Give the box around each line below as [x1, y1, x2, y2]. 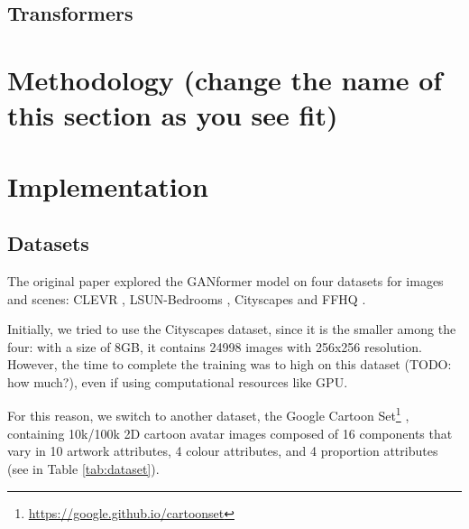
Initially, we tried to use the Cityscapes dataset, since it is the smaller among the [7, 320, 456, 339]
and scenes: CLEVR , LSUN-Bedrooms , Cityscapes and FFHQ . [7, 289, 366, 308]
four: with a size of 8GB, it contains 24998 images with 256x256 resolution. [7, 337, 422, 356]
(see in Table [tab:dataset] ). [7, 459, 160, 478]
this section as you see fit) [7, 97, 338, 134]
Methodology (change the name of [7, 60, 443, 97]
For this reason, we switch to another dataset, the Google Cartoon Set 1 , [7, 404, 409, 425]
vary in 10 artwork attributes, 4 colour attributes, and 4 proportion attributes [7, 441, 438, 460]
